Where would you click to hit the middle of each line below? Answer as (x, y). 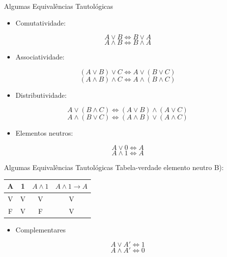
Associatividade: (40, 57)
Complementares (41, 229)
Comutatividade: (41, 22)
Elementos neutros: (44, 133)
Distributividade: (41, 95)
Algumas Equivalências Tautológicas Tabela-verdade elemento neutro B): (114, 167)
